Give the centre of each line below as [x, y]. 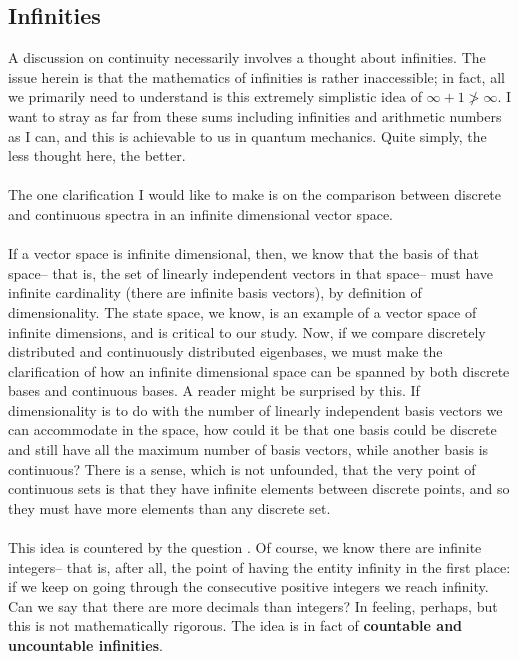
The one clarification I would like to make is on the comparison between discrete [255, 194]
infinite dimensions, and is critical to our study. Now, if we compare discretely [247, 331]
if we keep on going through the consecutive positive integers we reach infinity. [248, 586]
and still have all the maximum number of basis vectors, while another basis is [248, 449]
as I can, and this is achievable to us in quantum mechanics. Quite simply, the [247, 135]
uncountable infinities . [85, 645]
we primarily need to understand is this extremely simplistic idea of [215, 96]
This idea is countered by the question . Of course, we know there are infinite [245, 547]
